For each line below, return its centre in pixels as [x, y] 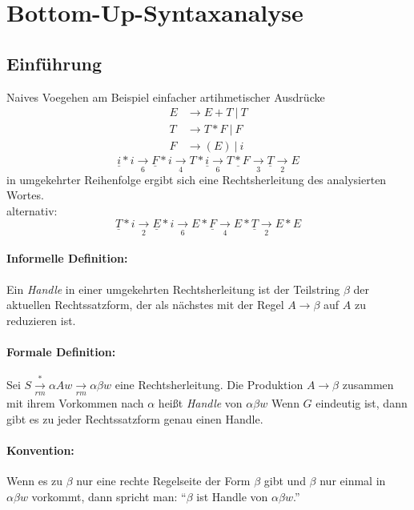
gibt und [285, 480]
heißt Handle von [200, 403]
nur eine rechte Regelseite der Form [163, 480]
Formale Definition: [61, 351]
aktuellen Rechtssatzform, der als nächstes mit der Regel [145, 305]
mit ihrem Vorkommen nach [75, 403]
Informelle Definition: [67, 258]
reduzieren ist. [41, 320]
